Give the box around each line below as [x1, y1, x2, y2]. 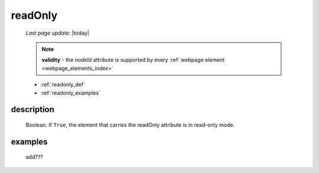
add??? [25, 154, 44, 161]
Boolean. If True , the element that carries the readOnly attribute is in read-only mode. [25, 121, 235, 128]
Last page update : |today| [25, 29, 90, 36]
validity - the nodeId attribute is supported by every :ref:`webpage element [41, 56, 225, 64]
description [11, 105, 54, 115]
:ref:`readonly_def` [40, 81, 86, 88]
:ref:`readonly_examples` [40, 89, 100, 97]
